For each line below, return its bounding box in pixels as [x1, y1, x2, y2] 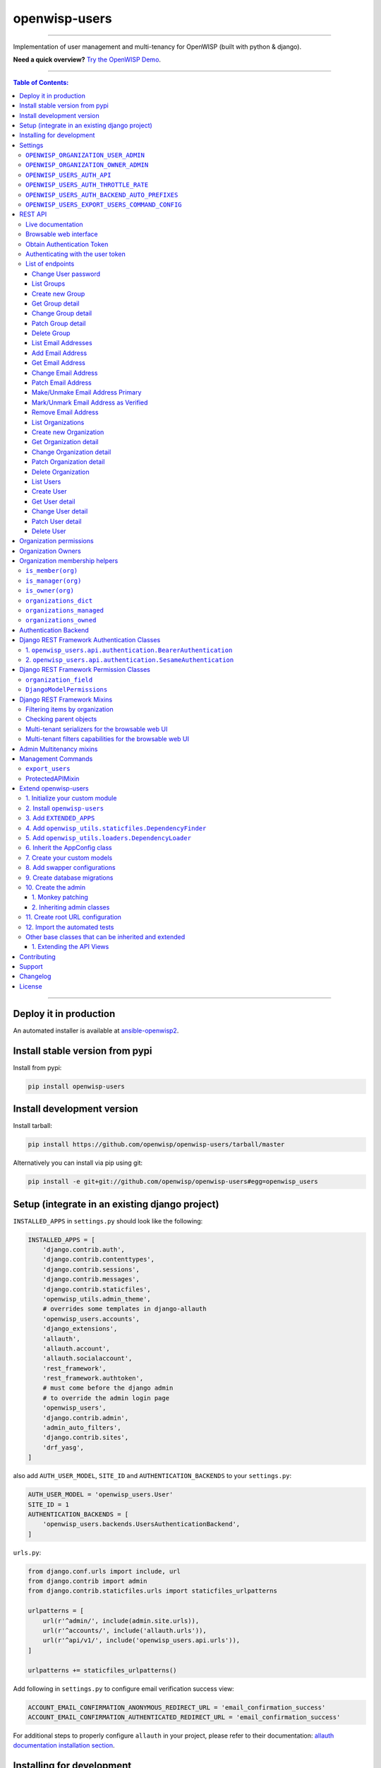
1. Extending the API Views [32, 943, 109, 951]
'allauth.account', [42, 1344, 111, 1352]
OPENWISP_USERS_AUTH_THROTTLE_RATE [25, 181, 149, 189]
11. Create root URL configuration [25, 913, 121, 921]
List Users [32, 477, 61, 486]
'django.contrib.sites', [42, 1433, 129, 1442]
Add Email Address [32, 349, 87, 357]
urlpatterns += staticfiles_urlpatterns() [28, 1666, 177, 1674]
